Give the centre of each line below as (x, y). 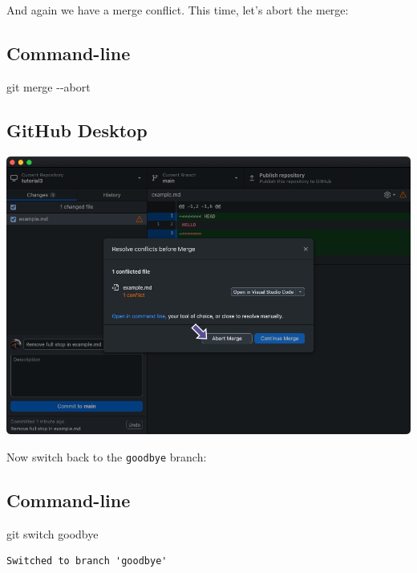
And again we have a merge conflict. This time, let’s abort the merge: (178, 10)
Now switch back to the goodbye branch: (107, 456)
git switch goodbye (53, 533)
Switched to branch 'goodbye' (87, 561)
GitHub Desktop (77, 130)
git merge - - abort (49, 86)
